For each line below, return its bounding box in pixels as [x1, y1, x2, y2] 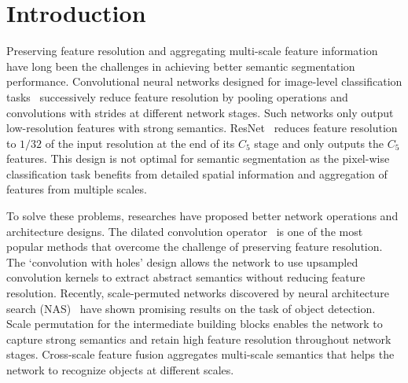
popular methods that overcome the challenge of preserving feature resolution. [6, 238, 383, 255]
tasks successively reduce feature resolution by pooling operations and [6, 88, 348, 105]
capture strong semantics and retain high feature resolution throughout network [6, 330, 391, 347]
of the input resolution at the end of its [45, 134, 235, 151]
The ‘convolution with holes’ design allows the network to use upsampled [6, 253, 358, 270]
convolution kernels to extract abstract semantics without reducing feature [6, 269, 366, 285]
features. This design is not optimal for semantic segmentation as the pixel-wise [6, 150, 390, 167]
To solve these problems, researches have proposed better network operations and [6, 208, 399, 224]
